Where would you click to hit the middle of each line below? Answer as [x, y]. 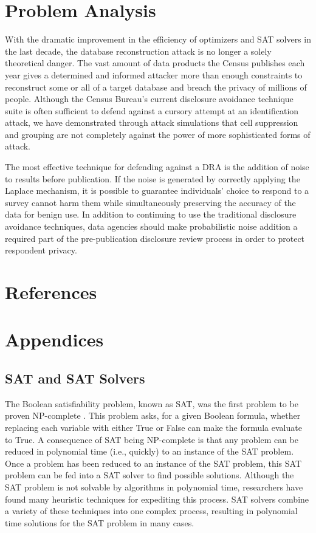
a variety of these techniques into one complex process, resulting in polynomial [151, 511]
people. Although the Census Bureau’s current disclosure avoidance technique [149, 99]
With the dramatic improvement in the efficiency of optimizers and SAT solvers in [158, 39]
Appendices [54, 339]
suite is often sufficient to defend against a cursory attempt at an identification [152, 110]
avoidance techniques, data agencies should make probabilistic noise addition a [151, 226]
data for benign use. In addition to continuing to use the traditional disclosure [151, 214]
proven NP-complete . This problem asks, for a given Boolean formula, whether [153, 415]
